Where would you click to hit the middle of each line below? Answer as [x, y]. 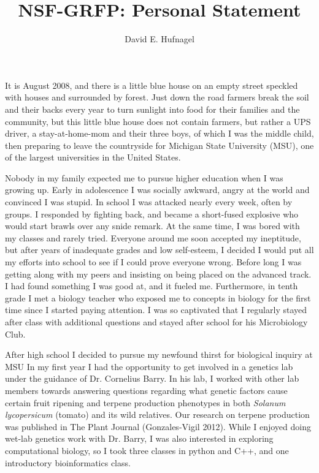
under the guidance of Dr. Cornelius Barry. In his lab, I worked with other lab [152, 378]
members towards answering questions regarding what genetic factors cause [146, 390]
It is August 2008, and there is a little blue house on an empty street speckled [152, 85]
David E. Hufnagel [159, 39]
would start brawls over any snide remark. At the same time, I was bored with [152, 226]
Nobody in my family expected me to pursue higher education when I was [144, 177]
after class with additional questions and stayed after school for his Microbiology [156, 322]
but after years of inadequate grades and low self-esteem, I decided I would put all [159, 250]
